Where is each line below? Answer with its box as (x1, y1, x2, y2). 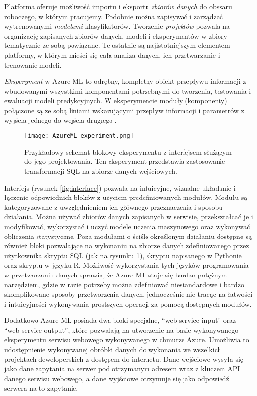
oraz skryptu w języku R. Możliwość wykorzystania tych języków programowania (4, 260, 249, 270)
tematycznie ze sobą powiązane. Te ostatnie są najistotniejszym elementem (4, 40, 230, 50)
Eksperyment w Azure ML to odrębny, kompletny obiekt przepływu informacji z (4, 76, 246, 86)
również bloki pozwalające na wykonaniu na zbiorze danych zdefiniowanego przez (4, 240, 249, 251)
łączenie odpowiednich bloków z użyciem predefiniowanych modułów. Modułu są (4, 192, 248, 202)
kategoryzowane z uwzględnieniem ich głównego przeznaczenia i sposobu (4, 201, 222, 212)
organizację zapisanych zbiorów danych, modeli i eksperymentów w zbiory (4, 30, 227, 40)
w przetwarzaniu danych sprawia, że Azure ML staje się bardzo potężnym (4, 269, 227, 279)
